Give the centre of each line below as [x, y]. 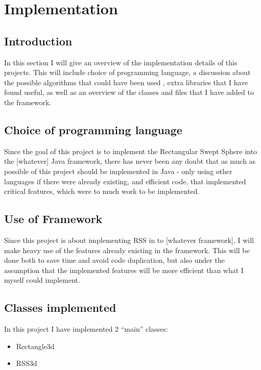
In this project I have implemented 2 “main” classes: [86, 329]
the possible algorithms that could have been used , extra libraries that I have [126, 82]
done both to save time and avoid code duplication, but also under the [114, 260]
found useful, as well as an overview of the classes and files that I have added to [129, 92]
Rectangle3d [35, 346]
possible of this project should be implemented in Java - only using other [118, 171]
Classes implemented [60, 307]
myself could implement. [42, 280]
